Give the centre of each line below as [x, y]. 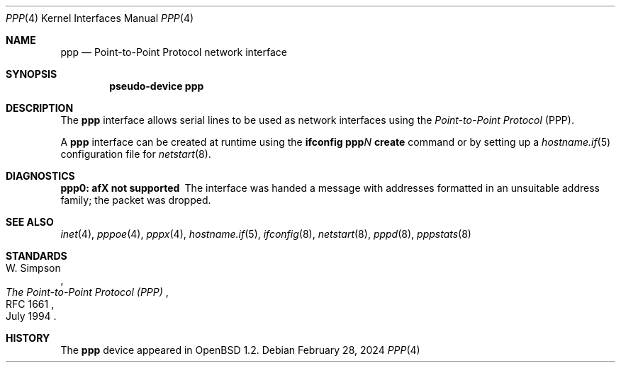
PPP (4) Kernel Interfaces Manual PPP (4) [100, 18]
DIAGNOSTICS [40, 176]
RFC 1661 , [30, 304]
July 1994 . [31, 316]
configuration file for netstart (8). [136, 154]
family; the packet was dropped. [136, 200]
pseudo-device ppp [157, 86]
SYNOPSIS [32, 74]
